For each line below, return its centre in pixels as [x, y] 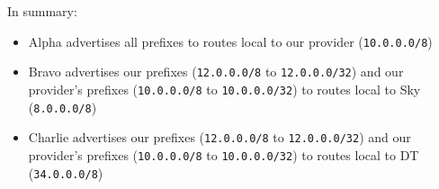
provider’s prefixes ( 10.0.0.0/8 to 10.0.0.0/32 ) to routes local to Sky [224, 89]
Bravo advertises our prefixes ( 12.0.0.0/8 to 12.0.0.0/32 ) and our [216, 72]
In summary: [42, 11]
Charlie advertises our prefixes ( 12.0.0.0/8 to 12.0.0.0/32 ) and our [219, 137]
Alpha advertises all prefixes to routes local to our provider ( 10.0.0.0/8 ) [230, 41]
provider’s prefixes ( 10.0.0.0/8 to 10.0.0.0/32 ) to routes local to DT [224, 154]
